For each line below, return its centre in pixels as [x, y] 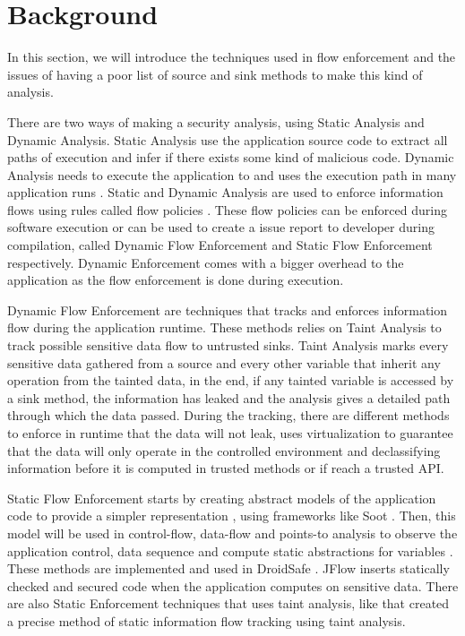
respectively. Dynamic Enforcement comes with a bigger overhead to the [206, 262]
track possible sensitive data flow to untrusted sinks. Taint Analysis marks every [228, 345]
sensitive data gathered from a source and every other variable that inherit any [224, 362]
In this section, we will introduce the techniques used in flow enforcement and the [232, 57]
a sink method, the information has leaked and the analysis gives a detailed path [229, 397]
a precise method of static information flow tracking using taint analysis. [207, 620]
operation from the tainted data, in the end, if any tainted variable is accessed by [231, 380]
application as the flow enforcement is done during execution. [176, 280]
